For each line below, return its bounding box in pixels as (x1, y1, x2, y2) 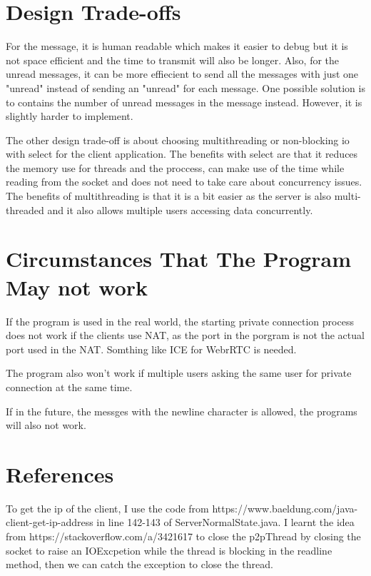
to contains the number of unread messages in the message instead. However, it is (6, 94, 362, 109)
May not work (6, 272, 148, 301)
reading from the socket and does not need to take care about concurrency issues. (6, 174, 362, 189)
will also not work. (6, 418, 86, 433)
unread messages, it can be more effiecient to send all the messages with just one (6, 66, 359, 81)
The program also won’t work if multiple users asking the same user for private (6, 365, 352, 380)
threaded (6, 202, 44, 217)
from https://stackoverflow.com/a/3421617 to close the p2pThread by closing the (6, 529, 361, 544)
